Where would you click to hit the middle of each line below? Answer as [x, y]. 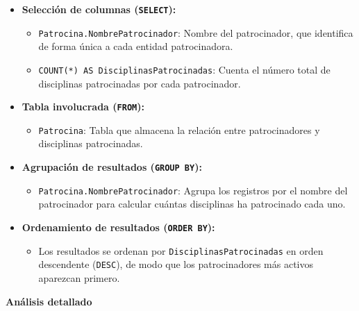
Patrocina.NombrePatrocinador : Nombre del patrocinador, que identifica [196, 32]
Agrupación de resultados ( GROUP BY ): [112, 167]
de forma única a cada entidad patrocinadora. [136, 46]
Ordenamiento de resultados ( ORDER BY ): [118, 227]
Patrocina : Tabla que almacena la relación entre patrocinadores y [179, 129]
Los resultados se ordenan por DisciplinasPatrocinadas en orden [181, 250]
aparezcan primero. [79, 277]
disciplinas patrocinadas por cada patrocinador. [140, 83]
